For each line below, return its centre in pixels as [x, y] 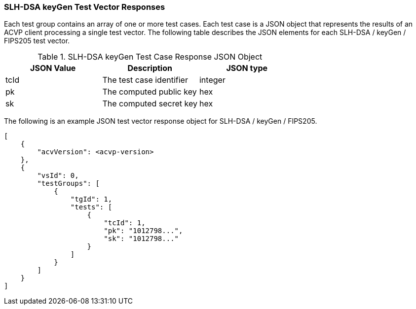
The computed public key [150, 92]
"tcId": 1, [125, 223]
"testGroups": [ [68, 184]
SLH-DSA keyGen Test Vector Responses [85, 7]
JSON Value [53, 68]
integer [212, 80]
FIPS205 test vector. [37, 41]
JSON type [247, 68]
